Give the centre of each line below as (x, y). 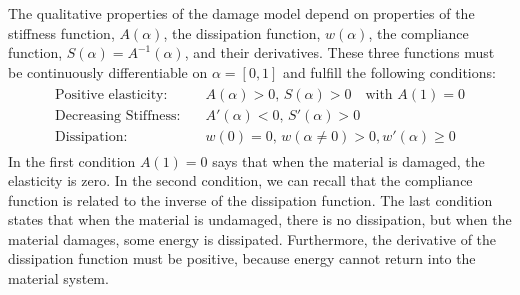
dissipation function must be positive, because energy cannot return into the (242, 258)
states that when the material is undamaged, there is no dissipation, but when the (260, 219)
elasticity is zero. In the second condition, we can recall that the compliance (240, 180)
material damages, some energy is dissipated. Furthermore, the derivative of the (252, 238)
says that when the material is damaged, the (348, 160)
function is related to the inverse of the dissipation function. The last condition (250, 199)
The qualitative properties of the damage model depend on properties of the (241, 13)
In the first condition (72, 160)
